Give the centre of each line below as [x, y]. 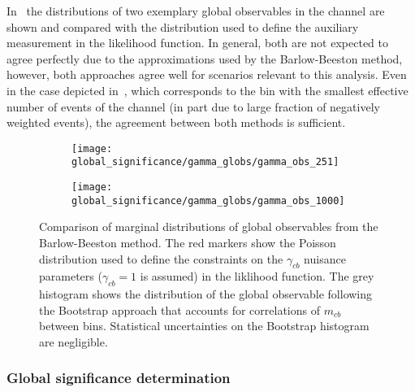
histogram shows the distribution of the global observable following [206, 294]
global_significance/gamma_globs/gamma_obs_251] [205, 162]
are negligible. [73, 341]
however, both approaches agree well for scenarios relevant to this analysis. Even [207, 74]
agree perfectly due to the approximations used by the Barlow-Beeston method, [205, 58]
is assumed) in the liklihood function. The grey [257, 276]
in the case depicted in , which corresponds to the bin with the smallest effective [207, 90]
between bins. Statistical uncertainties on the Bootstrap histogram [204, 326]
